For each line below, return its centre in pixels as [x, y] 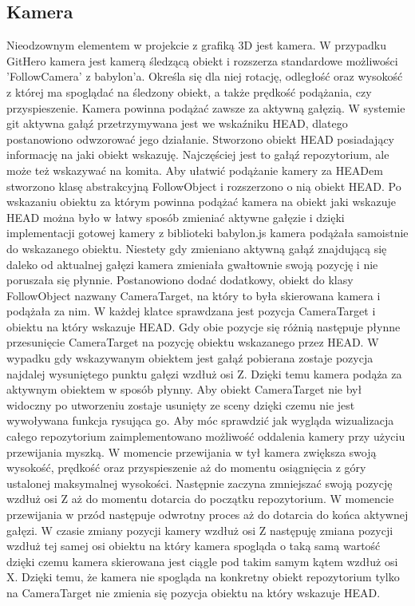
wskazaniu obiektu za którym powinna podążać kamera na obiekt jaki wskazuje [201, 202]
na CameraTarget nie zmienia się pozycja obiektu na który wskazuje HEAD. [194, 592]
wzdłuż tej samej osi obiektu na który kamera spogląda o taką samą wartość [194, 546]
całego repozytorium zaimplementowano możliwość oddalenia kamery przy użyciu [206, 436]
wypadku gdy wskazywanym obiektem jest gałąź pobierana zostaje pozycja [190, 358]
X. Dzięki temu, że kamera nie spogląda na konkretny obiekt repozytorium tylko [203, 577]
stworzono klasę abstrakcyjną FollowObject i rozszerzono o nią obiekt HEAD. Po [204, 186]
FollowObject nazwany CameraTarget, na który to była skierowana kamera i [194, 295]
